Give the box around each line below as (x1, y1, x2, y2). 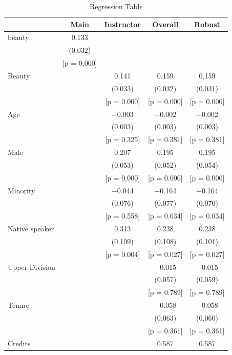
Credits (8, 338, 31, 348)
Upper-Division (8, 261, 55, 272)
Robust (194, 18, 220, 29)
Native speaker (8, 223, 54, 234)
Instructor (104, 18, 141, 29)
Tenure (8, 300, 30, 310)
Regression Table (89, 1, 143, 11)
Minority (8, 185, 35, 195)
